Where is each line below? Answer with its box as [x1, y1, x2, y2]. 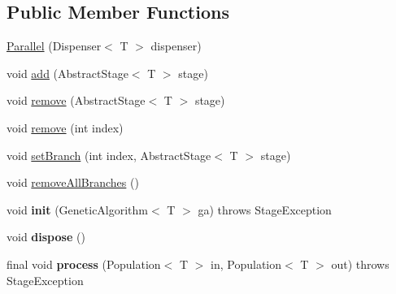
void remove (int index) [7, 119, 124, 136]
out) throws [331, 255, 389, 272]
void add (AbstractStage [7, 64, 128, 81]
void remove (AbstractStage [7, 92, 146, 109]
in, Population [211, 255, 282, 272]
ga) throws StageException [198, 201, 332, 218]
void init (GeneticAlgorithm [7, 201, 149, 218]
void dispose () [7, 228, 85, 245]
